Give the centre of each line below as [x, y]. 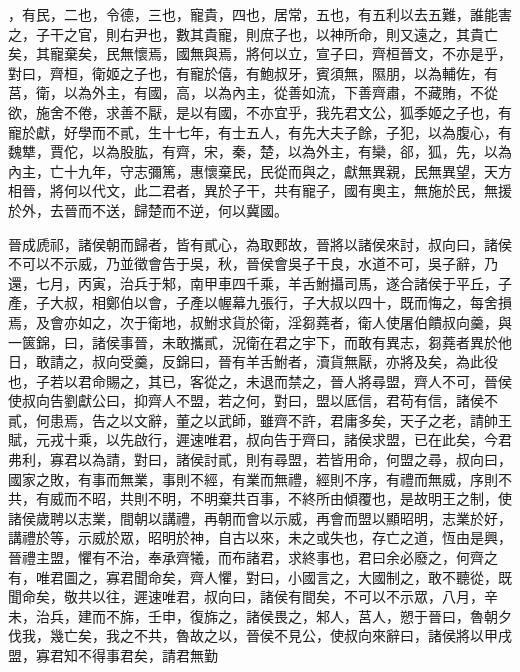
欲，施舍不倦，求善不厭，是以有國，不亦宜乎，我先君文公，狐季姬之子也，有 [260, 111]
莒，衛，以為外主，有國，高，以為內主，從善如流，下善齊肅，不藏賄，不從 [253, 92]
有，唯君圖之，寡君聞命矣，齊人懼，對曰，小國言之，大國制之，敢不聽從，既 [260, 576]
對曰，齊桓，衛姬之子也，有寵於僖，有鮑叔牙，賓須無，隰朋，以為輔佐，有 [253, 72]
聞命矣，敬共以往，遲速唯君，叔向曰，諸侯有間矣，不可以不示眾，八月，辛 [253, 596]
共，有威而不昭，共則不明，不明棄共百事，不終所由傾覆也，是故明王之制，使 [260, 498]
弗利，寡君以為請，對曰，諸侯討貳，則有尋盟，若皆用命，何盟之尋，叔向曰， [260, 459]
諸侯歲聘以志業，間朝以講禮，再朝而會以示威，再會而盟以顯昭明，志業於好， [260, 517]
